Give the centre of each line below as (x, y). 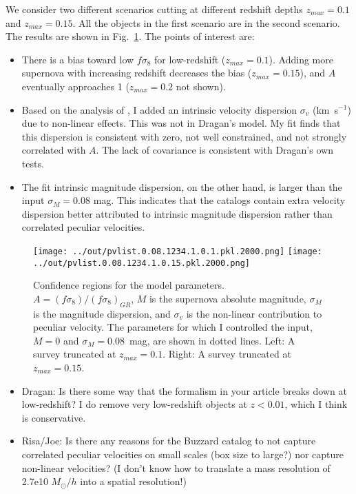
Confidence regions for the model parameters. (129, 285)
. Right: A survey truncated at (227, 354)
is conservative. (54, 417)
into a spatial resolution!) (133, 481)
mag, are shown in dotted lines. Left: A (212, 340)
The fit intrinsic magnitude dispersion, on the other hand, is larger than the (182, 186)
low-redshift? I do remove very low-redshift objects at (134, 404)
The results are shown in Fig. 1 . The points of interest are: (130, 36)
